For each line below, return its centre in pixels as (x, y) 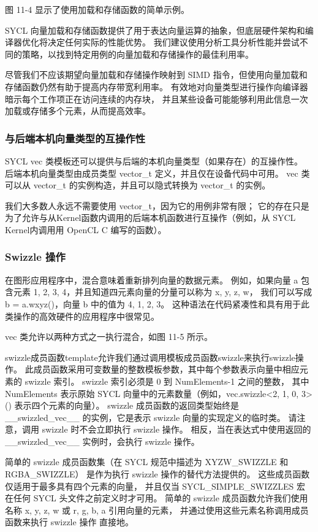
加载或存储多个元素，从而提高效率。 (78, 111)
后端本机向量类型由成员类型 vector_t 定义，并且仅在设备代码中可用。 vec (152, 173)
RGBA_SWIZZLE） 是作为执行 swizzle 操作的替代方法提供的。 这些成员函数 (157, 474)
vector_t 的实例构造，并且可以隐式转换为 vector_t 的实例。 (152, 185)
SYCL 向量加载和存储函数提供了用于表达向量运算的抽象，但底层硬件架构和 (155, 30)
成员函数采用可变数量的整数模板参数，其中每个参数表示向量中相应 (166, 369)
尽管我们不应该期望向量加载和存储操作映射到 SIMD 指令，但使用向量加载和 (156, 75)
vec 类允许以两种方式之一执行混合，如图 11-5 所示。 (109, 337)
